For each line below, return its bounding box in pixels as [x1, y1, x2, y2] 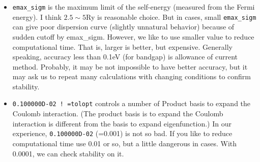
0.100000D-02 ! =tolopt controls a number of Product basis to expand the [12, 98, 251, 109]
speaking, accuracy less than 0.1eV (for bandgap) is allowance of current [12, 51, 238, 62]
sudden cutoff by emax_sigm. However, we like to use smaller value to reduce [12, 31, 254, 42]
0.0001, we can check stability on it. [12, 148, 124, 158]
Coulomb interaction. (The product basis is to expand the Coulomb [12, 108, 223, 119]
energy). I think [12, 11, 62, 22]
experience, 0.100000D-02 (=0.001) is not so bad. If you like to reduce [12, 128, 233, 139]
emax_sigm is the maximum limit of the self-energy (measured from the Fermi [12, 2, 255, 12]
